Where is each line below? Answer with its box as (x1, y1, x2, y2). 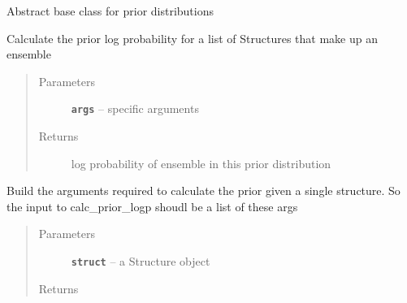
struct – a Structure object (71, 253, 210, 269)
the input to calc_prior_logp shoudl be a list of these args (6, 197, 298, 214)
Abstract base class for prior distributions (6, 2, 214, 19)
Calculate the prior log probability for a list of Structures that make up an (6, 29, 378, 46)
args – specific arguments (71, 100, 199, 117)
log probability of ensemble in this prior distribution (71, 154, 331, 171)
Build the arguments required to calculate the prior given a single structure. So (6, 182, 401, 199)
